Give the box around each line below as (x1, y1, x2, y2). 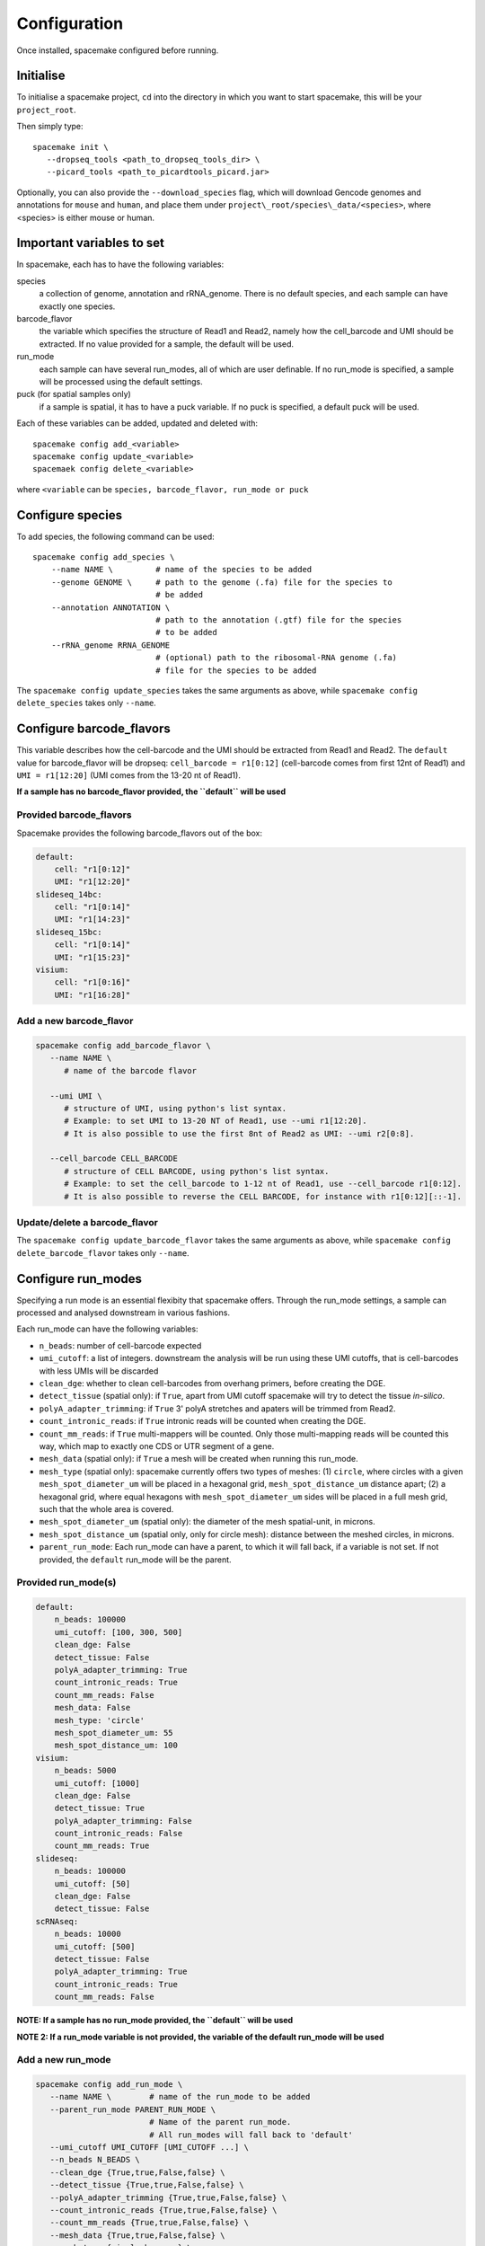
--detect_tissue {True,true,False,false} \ (49, 2180, 244, 2190)
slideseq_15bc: (35, 926, 102, 937)
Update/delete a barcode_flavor (16, 1216, 159, 1229)
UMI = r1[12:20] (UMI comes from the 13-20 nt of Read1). (16, 770, 242, 781)
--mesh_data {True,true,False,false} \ (49, 2230, 225, 2241)
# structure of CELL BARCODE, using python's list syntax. (64, 1166, 330, 1176)
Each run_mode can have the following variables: (16, 1323, 198, 1334)
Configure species (16, 508, 123, 523)
